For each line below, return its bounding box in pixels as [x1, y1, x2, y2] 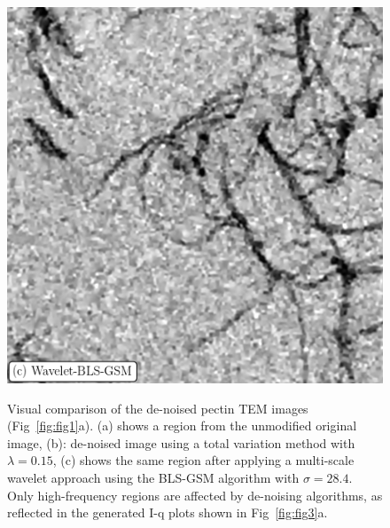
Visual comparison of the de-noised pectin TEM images [7, 398, 308, 417]
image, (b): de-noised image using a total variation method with [7, 433, 355, 452]
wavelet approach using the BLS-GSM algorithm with [7, 468, 300, 486]
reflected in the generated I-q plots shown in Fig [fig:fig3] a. [7, 503, 328, 522]
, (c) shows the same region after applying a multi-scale [52, 451, 355, 469]
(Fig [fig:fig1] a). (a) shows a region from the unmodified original [7, 416, 357, 435]
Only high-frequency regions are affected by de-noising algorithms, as [7, 485, 383, 504]
